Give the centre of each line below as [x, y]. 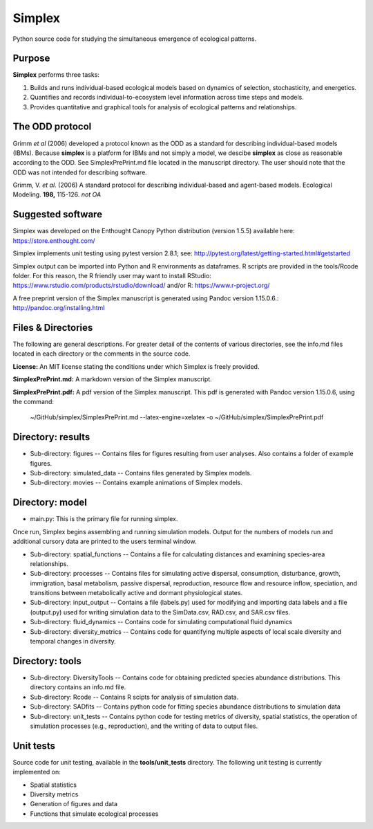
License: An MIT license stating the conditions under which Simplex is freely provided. [136, 366]
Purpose [31, 58]
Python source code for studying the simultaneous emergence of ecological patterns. [135, 39]
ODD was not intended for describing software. [80, 172]
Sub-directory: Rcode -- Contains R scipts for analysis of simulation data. [134, 697]
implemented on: [37, 772]
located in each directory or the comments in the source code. [102, 354]
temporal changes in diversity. [73, 641]
